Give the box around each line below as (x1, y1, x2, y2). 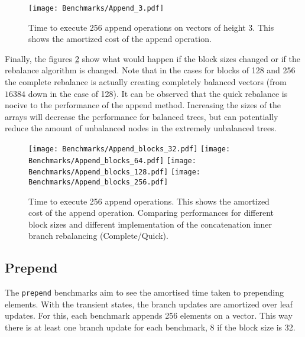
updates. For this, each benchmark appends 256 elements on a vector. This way (5, 309, 293, 322)
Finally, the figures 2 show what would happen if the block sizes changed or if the (5, 52, 300, 64)
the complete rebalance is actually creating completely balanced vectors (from (5, 76, 287, 88)
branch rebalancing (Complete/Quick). (28, 229, 168, 242)
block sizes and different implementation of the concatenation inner (28, 218, 272, 230)
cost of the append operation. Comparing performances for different (28, 206, 274, 219)
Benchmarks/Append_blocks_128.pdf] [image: (28, 168, 201, 177)
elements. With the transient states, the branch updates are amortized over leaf (5, 297, 293, 310)
